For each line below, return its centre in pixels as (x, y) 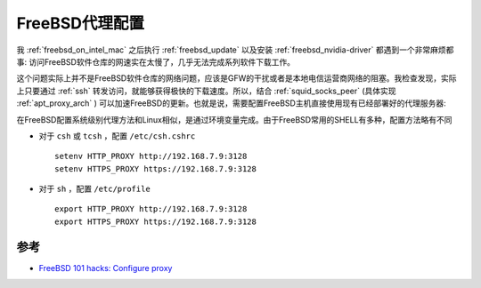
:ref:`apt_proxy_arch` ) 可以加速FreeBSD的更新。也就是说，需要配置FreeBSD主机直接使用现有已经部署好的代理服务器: (231, 103)
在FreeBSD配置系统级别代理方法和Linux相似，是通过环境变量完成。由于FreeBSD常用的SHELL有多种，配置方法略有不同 (235, 119)
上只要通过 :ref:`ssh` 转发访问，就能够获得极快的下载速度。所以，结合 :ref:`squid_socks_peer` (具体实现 (206, 91)
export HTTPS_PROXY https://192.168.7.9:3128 (156, 221)
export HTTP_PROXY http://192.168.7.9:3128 (151, 209)
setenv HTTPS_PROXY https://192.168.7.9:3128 (156, 168)
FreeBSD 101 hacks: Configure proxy (106, 268)
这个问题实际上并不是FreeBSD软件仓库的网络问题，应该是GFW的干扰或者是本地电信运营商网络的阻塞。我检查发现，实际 (236, 78)
